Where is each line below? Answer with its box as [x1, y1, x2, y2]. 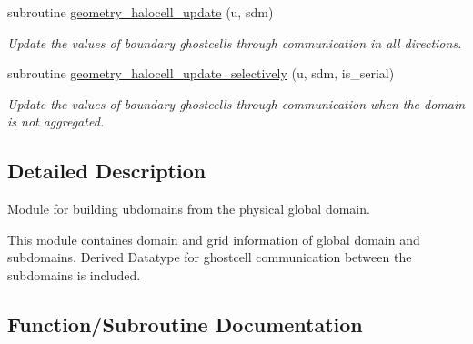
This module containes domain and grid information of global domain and [7, 229, 420, 248]
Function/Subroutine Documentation [7, 309, 363, 338]
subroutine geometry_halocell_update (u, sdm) [7, 3, 274, 21]
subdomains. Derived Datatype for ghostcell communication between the [7, 248, 412, 267]
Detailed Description [7, 157, 206, 185]
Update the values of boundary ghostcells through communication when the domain [7, 94, 466, 113]
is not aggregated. [7, 112, 105, 131]
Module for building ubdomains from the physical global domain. [7, 199, 370, 218]
